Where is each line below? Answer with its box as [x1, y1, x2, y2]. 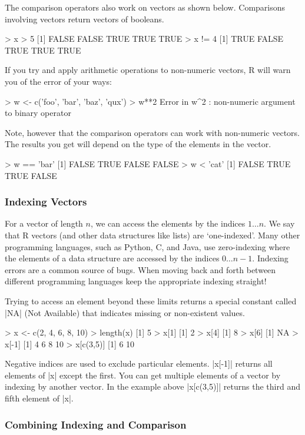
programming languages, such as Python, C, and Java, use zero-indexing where [5, 240, 290, 253]
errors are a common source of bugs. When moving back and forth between [5, 263, 276, 275]
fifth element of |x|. [5, 392, 74, 404]
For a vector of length [5, 217, 83, 230]
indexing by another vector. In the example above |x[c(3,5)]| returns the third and [5, 380, 300, 393]
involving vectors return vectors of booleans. [5, 12, 164, 25]
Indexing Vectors [5, 194, 87, 209]
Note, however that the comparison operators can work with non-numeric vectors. [5, 126, 300, 138]
